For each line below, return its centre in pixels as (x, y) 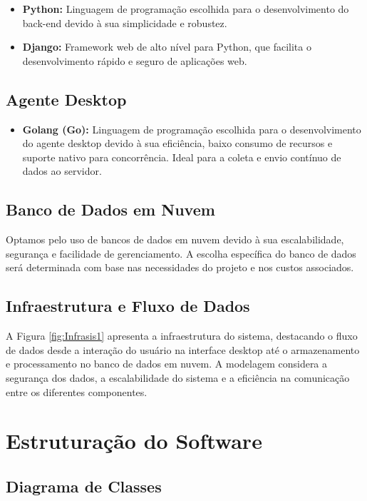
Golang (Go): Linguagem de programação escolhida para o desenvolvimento (192, 129)
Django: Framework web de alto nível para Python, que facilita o (167, 47)
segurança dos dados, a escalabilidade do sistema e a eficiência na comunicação (178, 377)
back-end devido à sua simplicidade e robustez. (125, 22)
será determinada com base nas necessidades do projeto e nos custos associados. (180, 267)
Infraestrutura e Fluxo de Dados (128, 306)
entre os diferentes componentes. (77, 391)
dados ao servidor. (62, 171)
